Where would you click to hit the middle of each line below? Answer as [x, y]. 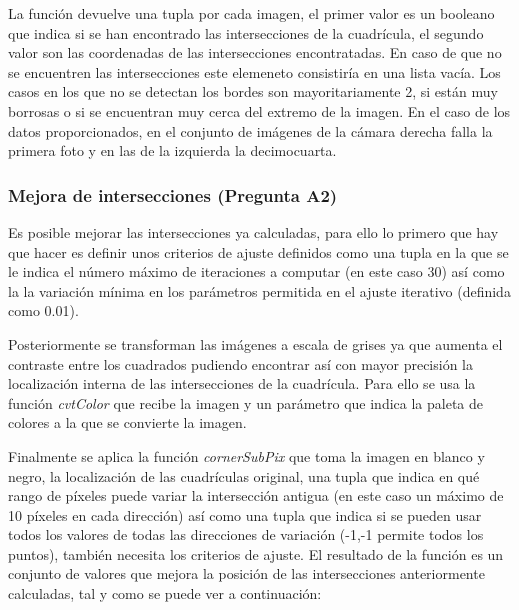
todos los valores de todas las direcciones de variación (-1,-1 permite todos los [246, 534]
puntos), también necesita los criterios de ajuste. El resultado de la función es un [256, 553]
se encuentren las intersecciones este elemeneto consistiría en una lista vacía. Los [254, 71]
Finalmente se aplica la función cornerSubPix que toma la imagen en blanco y [246, 455]
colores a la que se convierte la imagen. [127, 422]
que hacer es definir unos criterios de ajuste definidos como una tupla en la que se [258, 251]
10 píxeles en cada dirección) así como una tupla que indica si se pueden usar [245, 514]
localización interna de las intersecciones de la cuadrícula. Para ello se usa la [242, 383]
